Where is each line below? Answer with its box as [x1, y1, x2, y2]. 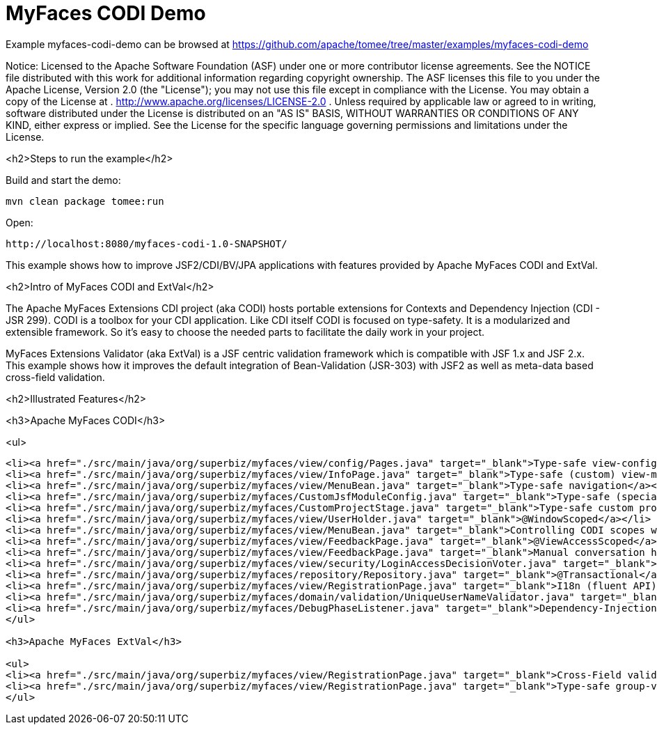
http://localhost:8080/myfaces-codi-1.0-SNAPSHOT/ [6, 238, 287, 249]
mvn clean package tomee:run [6, 195, 164, 207]
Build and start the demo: [6, 173, 121, 186]
